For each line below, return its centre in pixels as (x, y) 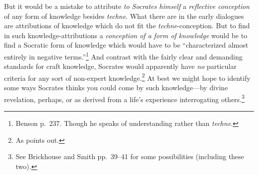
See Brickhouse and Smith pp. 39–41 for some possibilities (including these (130, 156)
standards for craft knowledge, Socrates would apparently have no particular (120, 66)
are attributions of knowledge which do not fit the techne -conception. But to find (127, 26)
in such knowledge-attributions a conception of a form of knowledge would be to (126, 35)
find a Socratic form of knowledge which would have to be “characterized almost (126, 45)
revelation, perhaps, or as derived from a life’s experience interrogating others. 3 (124, 98)
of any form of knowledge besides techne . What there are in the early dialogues (124, 16)
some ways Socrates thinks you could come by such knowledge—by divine (116, 87)
